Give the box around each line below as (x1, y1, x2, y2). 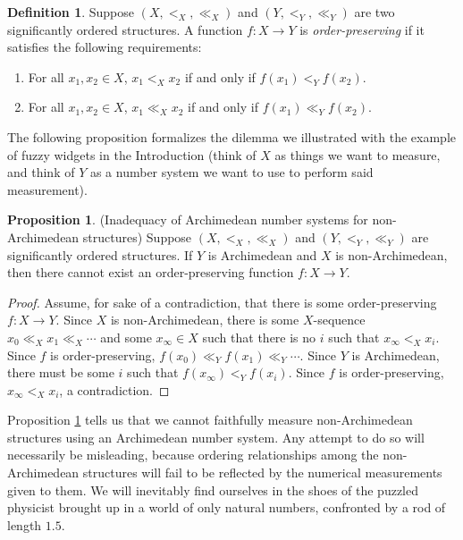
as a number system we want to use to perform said (89, 163, 374, 181)
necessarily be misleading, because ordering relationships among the (7, 445, 379, 464)
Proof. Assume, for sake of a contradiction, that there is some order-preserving (7, 292, 437, 311)
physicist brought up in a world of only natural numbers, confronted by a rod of (7, 498, 446, 517)
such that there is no (202, 327, 316, 346)
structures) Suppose (82, 227, 192, 246)
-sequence (313, 310, 366, 329)
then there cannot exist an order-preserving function (7, 263, 294, 282)
